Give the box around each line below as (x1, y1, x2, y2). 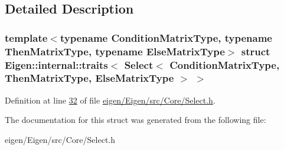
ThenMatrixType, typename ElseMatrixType (5, 44, 225, 58)
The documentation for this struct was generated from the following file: (5, 114, 266, 126)
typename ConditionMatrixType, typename (60, 30, 272, 45)
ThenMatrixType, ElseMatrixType (5, 71, 174, 85)
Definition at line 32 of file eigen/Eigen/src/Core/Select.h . (5, 94, 216, 106)
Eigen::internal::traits (5, 57, 108, 72)
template (5, 30, 48, 45)
